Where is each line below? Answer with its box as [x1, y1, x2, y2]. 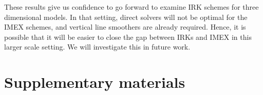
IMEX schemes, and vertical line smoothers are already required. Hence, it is [4, 21, 246, 32]
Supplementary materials [4, 72, 185, 92]
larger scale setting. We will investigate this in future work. [4, 41, 191, 52]
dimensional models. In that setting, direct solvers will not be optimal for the [4, 11, 248, 22]
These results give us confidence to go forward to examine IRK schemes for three [4, 2, 259, 12]
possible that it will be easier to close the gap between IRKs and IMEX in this [4, 31, 252, 42]
